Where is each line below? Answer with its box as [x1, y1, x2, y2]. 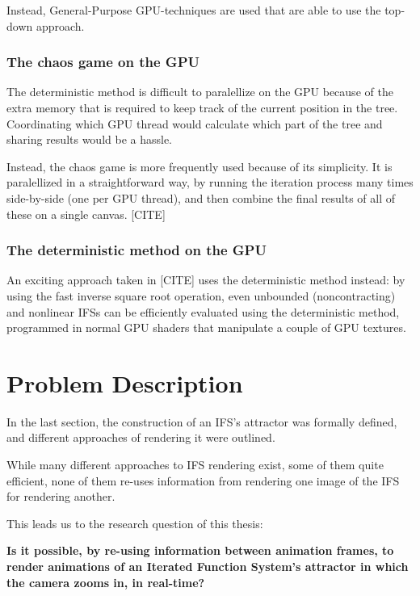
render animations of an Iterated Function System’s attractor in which [6, 558, 409, 575]
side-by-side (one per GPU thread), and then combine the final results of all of [6, 189, 396, 206]
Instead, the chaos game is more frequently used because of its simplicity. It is [6, 157, 393, 174]
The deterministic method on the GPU [6, 240, 267, 260]
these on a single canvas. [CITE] [6, 205, 166, 222]
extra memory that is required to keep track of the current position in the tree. [6, 99, 398, 115]
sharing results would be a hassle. [6, 131, 173, 148]
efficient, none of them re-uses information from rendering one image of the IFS [6, 472, 400, 489]
